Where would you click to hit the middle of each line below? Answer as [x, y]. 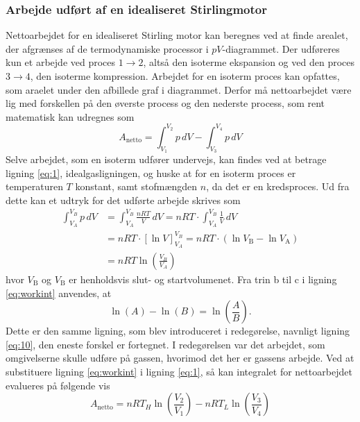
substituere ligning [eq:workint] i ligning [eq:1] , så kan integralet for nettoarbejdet [179, 371]
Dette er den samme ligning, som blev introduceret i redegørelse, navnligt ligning [178, 331]
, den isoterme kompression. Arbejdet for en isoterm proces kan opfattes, [185, 76]
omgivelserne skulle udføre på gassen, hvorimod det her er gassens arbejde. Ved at [180, 358]
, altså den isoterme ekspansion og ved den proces [249, 62]
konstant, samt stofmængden [136, 186]
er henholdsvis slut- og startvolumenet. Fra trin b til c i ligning [203, 279]
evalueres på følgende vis [58, 385]
